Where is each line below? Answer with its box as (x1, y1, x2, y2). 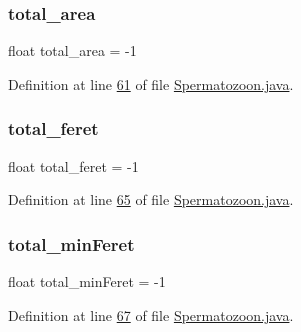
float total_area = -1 (8, 40, 137, 61)
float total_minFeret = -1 (8, 271, 166, 292)
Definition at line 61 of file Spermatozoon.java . (8, 73, 294, 94)
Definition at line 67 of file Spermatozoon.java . (8, 304, 294, 325)
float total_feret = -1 (8, 155, 139, 176)
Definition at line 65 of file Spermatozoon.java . (8, 189, 294, 210)
